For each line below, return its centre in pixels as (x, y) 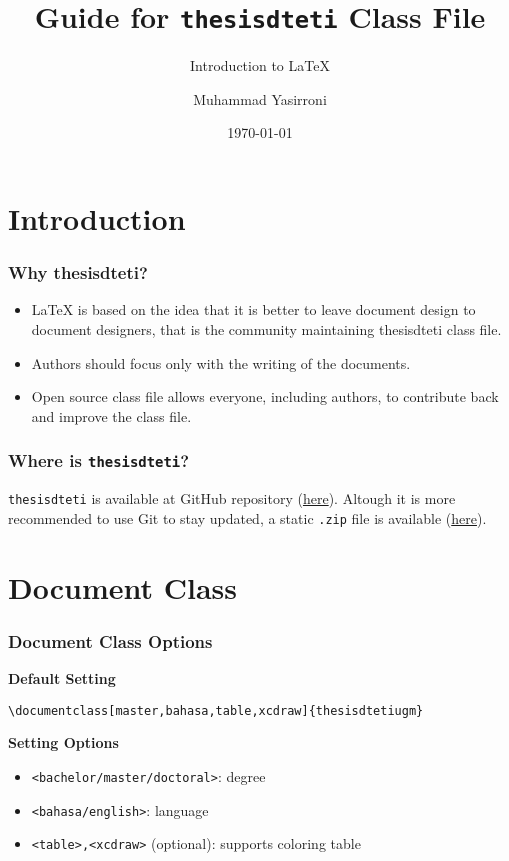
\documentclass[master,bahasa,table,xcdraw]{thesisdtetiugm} (216, 710)
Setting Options (63, 742)
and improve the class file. (111, 415)
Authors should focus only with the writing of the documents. (221, 362)
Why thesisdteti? (78, 272)
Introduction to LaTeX (260, 65)
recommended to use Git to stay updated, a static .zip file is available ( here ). (247, 517)
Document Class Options (110, 640)
